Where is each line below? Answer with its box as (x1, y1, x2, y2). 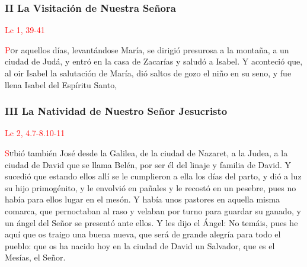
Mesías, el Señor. (5, 251, 66, 263)
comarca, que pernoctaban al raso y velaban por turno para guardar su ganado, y (5, 204, 301, 217)
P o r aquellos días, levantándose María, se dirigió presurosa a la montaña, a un (5, 43, 289, 56)
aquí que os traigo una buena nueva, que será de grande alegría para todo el (5, 228, 281, 240)
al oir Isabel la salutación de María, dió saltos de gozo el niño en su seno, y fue (5, 67, 292, 79)
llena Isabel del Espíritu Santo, (5, 78, 117, 91)
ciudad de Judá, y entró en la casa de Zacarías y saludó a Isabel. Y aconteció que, (5, 55, 303, 67)
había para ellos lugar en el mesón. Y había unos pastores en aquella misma (5, 193, 280, 205)
